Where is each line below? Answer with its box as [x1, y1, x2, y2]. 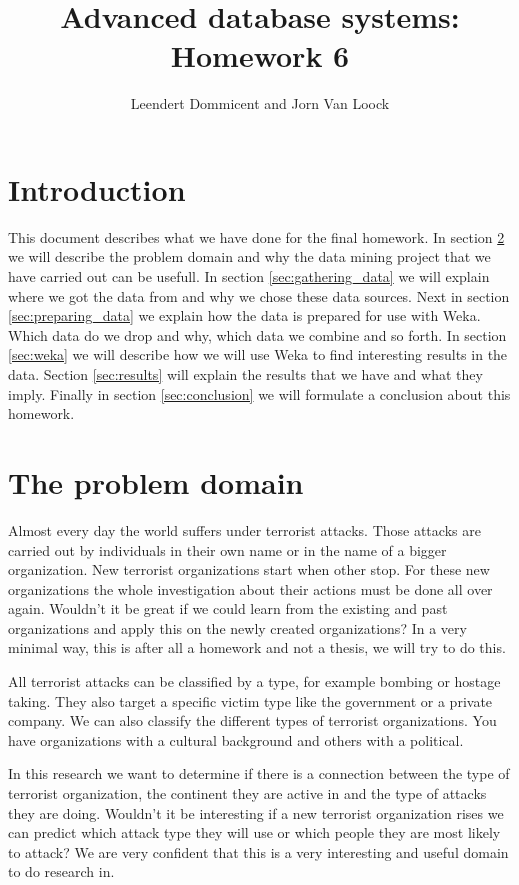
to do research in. [8, 861, 115, 882]
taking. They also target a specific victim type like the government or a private [8, 690, 493, 711]
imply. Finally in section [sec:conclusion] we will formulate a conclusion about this [8, 383, 511, 404]
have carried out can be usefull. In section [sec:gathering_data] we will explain [8, 266, 490, 287]
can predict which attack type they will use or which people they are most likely [8, 822, 501, 843]
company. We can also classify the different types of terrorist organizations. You [8, 710, 497, 731]
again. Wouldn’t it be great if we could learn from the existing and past [8, 598, 448, 619]
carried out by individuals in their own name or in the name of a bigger [8, 539, 447, 560]
